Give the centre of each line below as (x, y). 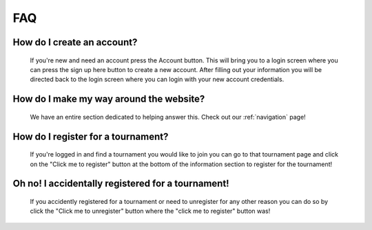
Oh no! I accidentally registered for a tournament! (121, 184)
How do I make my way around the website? (109, 99)
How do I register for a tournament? (91, 136)
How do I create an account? (75, 42)
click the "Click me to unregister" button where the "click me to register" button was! (150, 211)
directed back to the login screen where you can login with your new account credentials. (157, 80)
